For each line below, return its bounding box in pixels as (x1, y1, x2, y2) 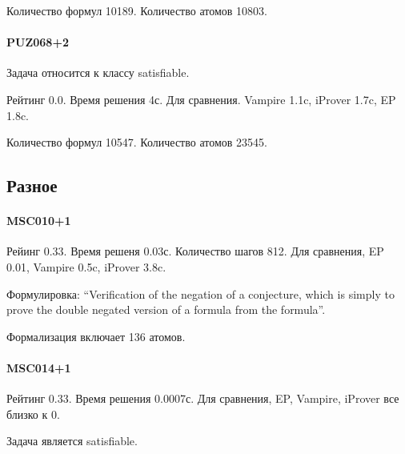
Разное (6, 173, 58, 198)
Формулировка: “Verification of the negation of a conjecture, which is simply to (6, 285, 395, 302)
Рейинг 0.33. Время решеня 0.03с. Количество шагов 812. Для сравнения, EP (6, 243, 384, 259)
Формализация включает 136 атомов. (6, 327, 186, 344)
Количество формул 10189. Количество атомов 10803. (6, 2, 267, 18)
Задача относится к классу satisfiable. (6, 64, 190, 81)
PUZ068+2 (6, 34, 69, 50)
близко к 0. (6, 405, 60, 422)
